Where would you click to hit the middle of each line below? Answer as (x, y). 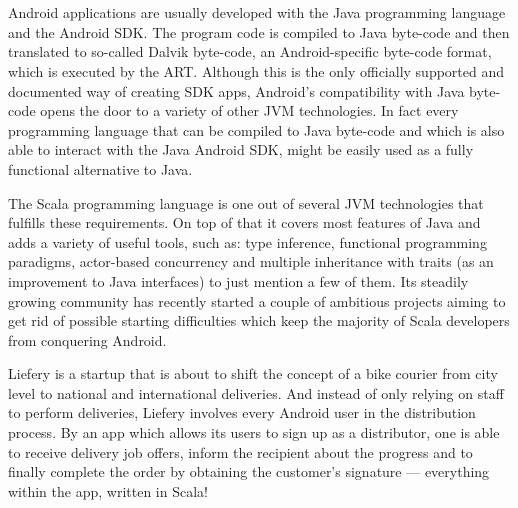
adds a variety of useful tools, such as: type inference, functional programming (247, 241)
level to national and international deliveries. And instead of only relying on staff (256, 392)
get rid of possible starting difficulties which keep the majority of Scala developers (259, 320)
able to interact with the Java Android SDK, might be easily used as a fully (241, 149)
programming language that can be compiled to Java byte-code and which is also (256, 129)
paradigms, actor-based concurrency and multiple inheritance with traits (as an (251, 261)
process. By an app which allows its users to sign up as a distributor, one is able (254, 432)
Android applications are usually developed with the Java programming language (257, 12)
